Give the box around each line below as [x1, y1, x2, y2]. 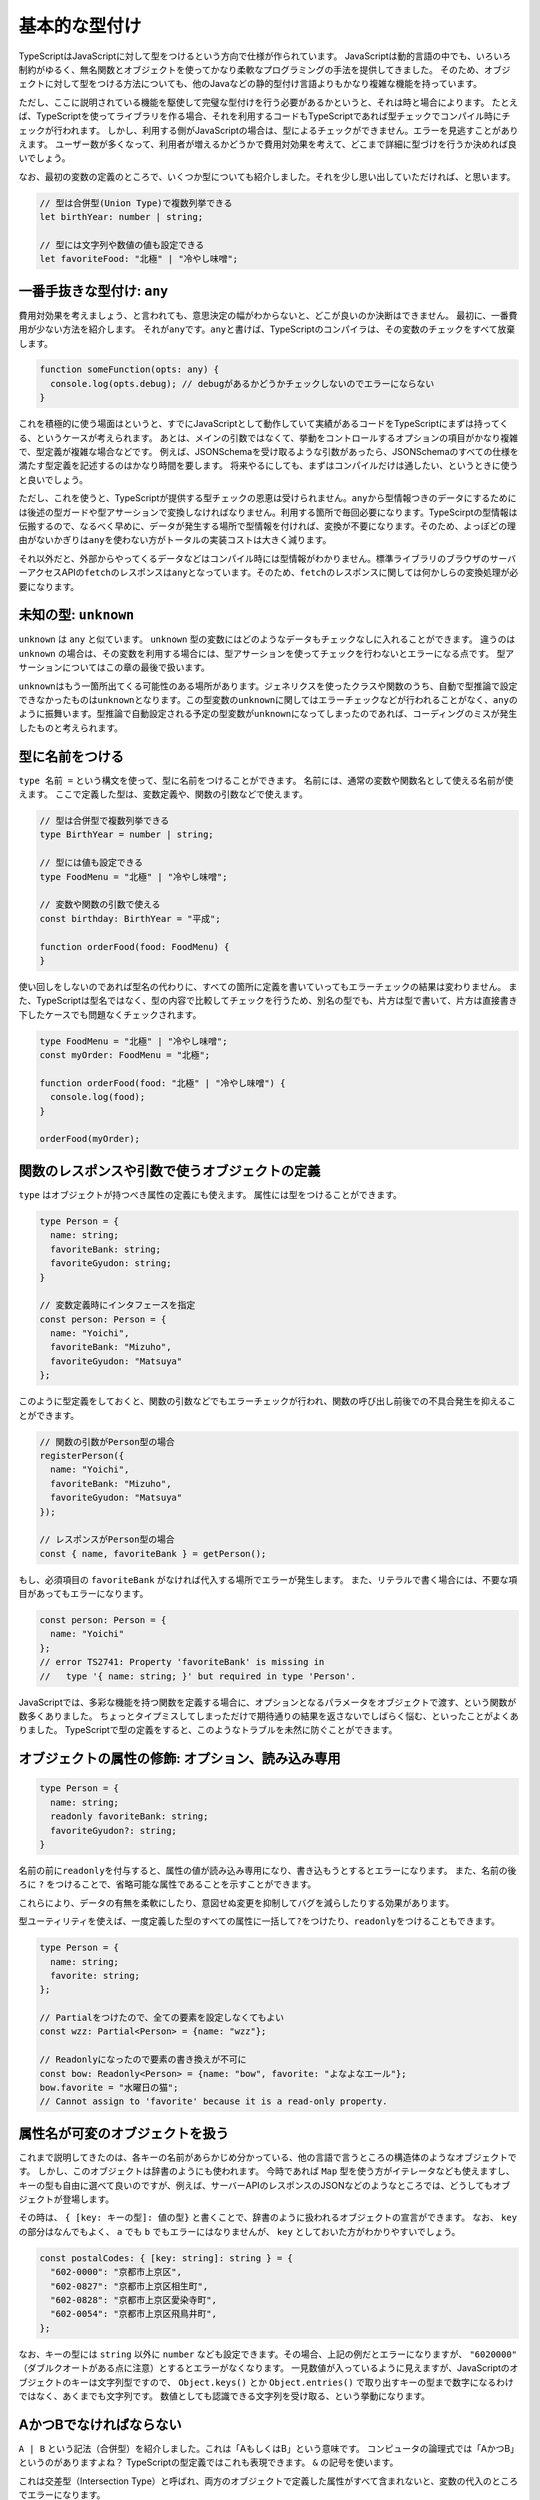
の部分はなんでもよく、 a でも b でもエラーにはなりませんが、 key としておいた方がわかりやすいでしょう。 [18, 2225, 461, 2237]
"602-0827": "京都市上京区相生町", [50, 2280, 209, 2292]
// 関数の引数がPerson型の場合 [39, 1436, 175, 1447]
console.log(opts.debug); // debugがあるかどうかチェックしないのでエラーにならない [50, 378, 435, 389]
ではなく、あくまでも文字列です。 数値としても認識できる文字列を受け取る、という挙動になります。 [18, 2390, 430, 2402]
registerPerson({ [39, 1450, 125, 1461]
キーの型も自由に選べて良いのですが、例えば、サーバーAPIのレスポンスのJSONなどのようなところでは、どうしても [18, 2179, 494, 2191]
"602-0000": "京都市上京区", [50, 2266, 182, 2278]
